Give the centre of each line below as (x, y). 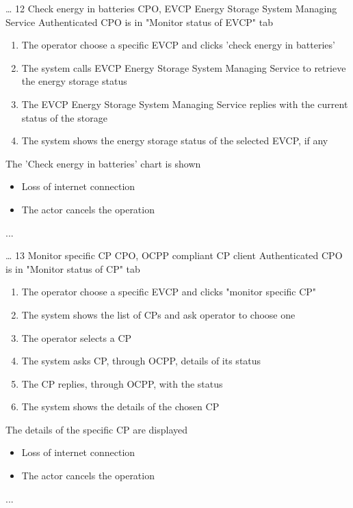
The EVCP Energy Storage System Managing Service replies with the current (185, 104)
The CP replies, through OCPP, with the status (122, 383)
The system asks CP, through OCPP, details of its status (141, 361)
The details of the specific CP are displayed (97, 429)
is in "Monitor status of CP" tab (73, 268)
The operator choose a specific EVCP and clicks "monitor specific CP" (169, 292)
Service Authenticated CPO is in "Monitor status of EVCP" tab (139, 22)
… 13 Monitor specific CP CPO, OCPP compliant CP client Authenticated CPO (174, 255)
